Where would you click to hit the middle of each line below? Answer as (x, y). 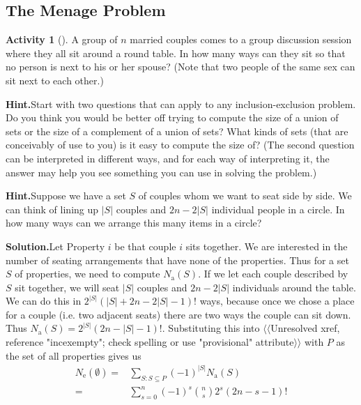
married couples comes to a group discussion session (241, 39)
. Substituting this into (211, 328)
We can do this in (44, 301)
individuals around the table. (294, 287)
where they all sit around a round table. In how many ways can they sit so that (176, 53)
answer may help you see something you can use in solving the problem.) (161, 172)
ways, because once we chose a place (277, 301)
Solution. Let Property (55, 246)
